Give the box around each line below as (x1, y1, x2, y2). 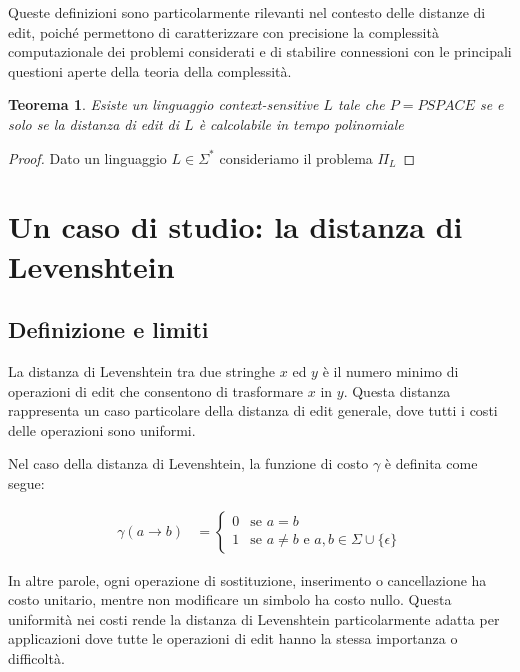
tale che (337, 94, 385, 115)
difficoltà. (8, 647, 65, 668)
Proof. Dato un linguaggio (8, 147, 167, 168)
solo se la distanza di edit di (8, 113, 180, 134)
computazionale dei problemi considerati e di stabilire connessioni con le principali (8, 41, 512, 62)
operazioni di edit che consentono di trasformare (8, 380, 304, 401)
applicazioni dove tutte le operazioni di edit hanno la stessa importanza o (8, 628, 458, 649)
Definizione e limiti (8, 314, 209, 345)
